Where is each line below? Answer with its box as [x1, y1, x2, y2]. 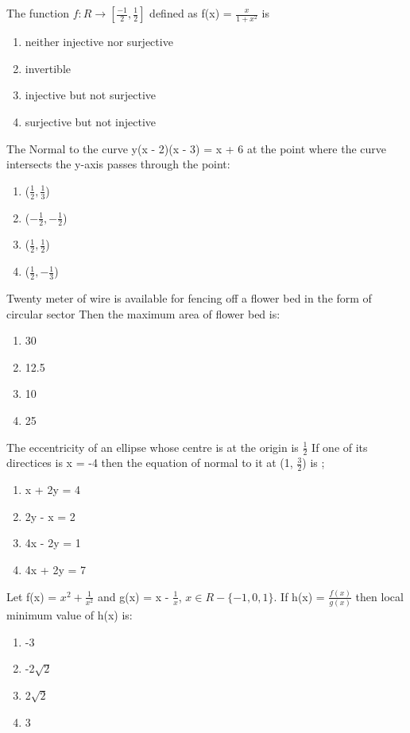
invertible [25, 60, 72, 76]
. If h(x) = [273, 588, 325, 604]
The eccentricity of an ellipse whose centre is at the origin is [6, 438, 299, 455]
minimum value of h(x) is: [6, 607, 133, 623]
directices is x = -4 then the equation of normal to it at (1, [6, 454, 293, 471]
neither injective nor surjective [25, 33, 173, 50]
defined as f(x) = [149, 5, 232, 21]
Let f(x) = [6, 588, 57, 604]
